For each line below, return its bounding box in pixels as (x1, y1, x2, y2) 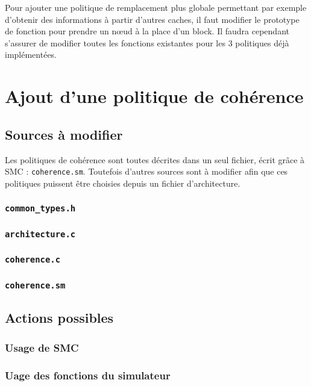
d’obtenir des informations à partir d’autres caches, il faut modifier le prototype (5, 13, 300, 25)
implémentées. (5, 48, 57, 61)
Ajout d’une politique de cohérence (5, 84, 304, 108)
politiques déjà (235, 36, 289, 49)
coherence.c (5, 255, 61, 265)
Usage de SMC (5, 340, 79, 355)
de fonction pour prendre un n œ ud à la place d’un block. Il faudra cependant (5, 25, 289, 37)
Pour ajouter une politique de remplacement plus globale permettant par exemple (5, 1, 307, 13)
